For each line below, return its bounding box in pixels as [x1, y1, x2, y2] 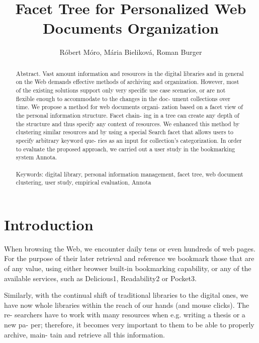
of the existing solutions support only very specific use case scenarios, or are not [16, 86, 226, 95]
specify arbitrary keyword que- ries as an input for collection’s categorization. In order [16, 136, 242, 144]
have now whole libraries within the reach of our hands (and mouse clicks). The [4, 299, 249, 310]
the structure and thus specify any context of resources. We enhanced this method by [16, 119, 240, 128]
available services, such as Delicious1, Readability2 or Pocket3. [4, 273, 197, 283]
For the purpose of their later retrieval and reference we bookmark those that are [4, 253, 254, 264]
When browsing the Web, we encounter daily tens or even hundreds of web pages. [4, 243, 255, 253]
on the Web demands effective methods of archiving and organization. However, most [16, 77, 239, 86]
